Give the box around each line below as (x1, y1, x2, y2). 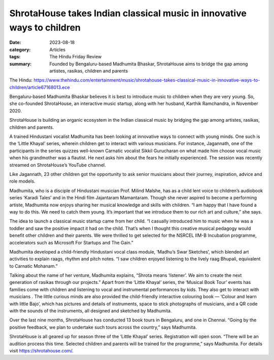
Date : (9, 40, 21, 46)
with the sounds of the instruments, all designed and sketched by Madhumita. (9, 308, 172, 314)
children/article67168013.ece (9, 84, 70, 90)
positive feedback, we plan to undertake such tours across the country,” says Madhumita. (9, 324, 197, 330)
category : (9, 46, 31, 53)
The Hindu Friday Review (49, 54, 102, 60)
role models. (9, 178, 36, 185)
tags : (9, 54, 21, 60)
